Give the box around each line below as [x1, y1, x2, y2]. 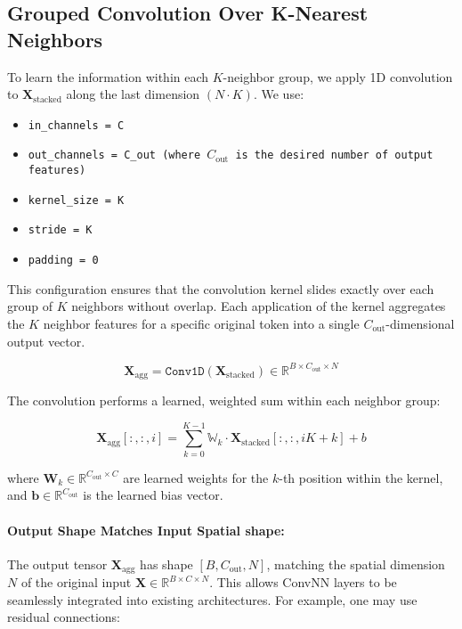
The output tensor [7, 554, 108, 573]
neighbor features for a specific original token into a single [43, 314, 360, 332]
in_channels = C [28, 118, 125, 132]
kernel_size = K [28, 193, 125, 207]
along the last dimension [66, 85, 200, 103]
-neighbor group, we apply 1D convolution [223, 67, 453, 86]
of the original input [20, 573, 132, 592]
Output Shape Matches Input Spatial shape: [7, 520, 285, 539]
